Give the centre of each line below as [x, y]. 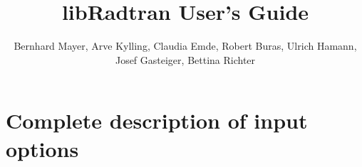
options [42, 148]
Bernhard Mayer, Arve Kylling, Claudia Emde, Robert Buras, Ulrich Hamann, [185, 46]
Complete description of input [157, 120]
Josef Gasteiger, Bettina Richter [185, 59]
